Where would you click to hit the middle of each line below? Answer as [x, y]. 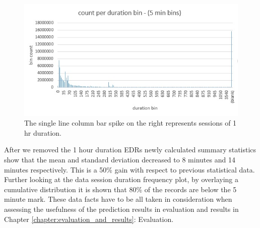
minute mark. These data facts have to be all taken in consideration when [118, 199]
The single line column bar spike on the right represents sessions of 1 [131, 123]
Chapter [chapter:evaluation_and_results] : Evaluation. [89, 219]
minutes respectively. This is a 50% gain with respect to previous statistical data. [129, 169]
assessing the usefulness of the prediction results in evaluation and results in [121, 209]
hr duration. [43, 132]
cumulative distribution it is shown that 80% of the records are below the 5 [120, 189]
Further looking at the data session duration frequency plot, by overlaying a [121, 179]
